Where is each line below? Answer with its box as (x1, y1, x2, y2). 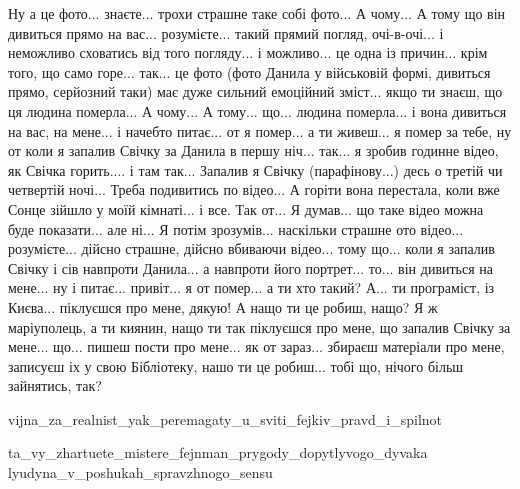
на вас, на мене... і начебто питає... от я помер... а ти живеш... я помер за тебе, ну (8, 120, 512, 141)
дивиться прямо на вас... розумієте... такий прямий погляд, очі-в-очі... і (8, 22, 444, 43)
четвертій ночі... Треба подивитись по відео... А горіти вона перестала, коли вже (8, 179, 500, 200)
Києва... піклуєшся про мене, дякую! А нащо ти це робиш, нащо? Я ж (8, 296, 438, 317)
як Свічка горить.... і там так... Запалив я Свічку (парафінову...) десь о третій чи (8, 159, 503, 180)
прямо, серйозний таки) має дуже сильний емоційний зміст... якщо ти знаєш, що (8, 81, 503, 102)
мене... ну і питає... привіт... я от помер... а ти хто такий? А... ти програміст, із (8, 277, 495, 298)
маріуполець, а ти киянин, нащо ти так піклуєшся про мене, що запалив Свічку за (8, 316, 511, 337)
